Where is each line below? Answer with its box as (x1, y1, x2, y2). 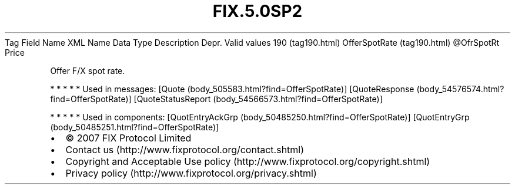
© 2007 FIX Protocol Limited (65, 131, 192, 144)
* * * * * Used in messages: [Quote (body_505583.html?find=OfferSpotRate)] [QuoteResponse (50, 83, 414, 94)
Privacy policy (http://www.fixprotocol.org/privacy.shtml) (65, 167, 317, 179)
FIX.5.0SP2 (212, 1, 303, 21)
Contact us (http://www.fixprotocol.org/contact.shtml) (65, 143, 305, 156)
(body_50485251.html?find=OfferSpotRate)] (50, 122, 219, 132)
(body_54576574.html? (416, 83, 504, 94)
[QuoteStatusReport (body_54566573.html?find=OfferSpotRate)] (133, 93, 383, 104)
